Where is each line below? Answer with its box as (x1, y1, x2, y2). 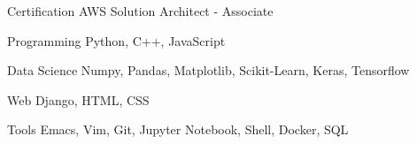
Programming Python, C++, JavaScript (7, 31, 226, 49)
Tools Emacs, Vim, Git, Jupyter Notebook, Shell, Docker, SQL (7, 120, 349, 139)
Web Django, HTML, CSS (7, 90, 150, 109)
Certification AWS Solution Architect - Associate (7, 2, 274, 19)
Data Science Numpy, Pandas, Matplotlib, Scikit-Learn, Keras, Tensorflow (7, 61, 410, 80)
